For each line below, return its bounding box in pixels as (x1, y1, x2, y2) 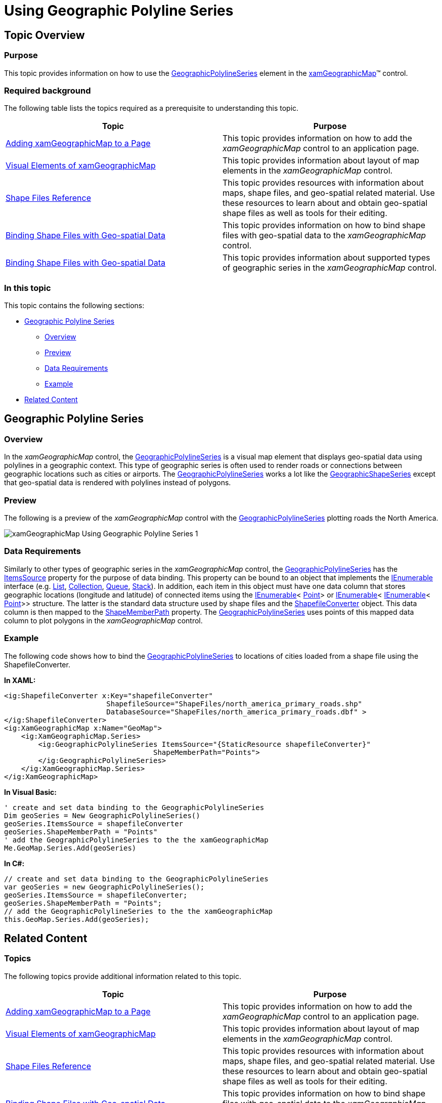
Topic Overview (4, 28, 85, 41)
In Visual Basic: (4, 787, 57, 796)
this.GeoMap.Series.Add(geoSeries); (4, 915, 149, 923)
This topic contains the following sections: (4, 301, 145, 310)
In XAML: (4, 675, 36, 685)
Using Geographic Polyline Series (4, 2, 234, 19)
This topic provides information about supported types (223, 252, 430, 263)
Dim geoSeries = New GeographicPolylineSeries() (4, 811, 200, 820)
